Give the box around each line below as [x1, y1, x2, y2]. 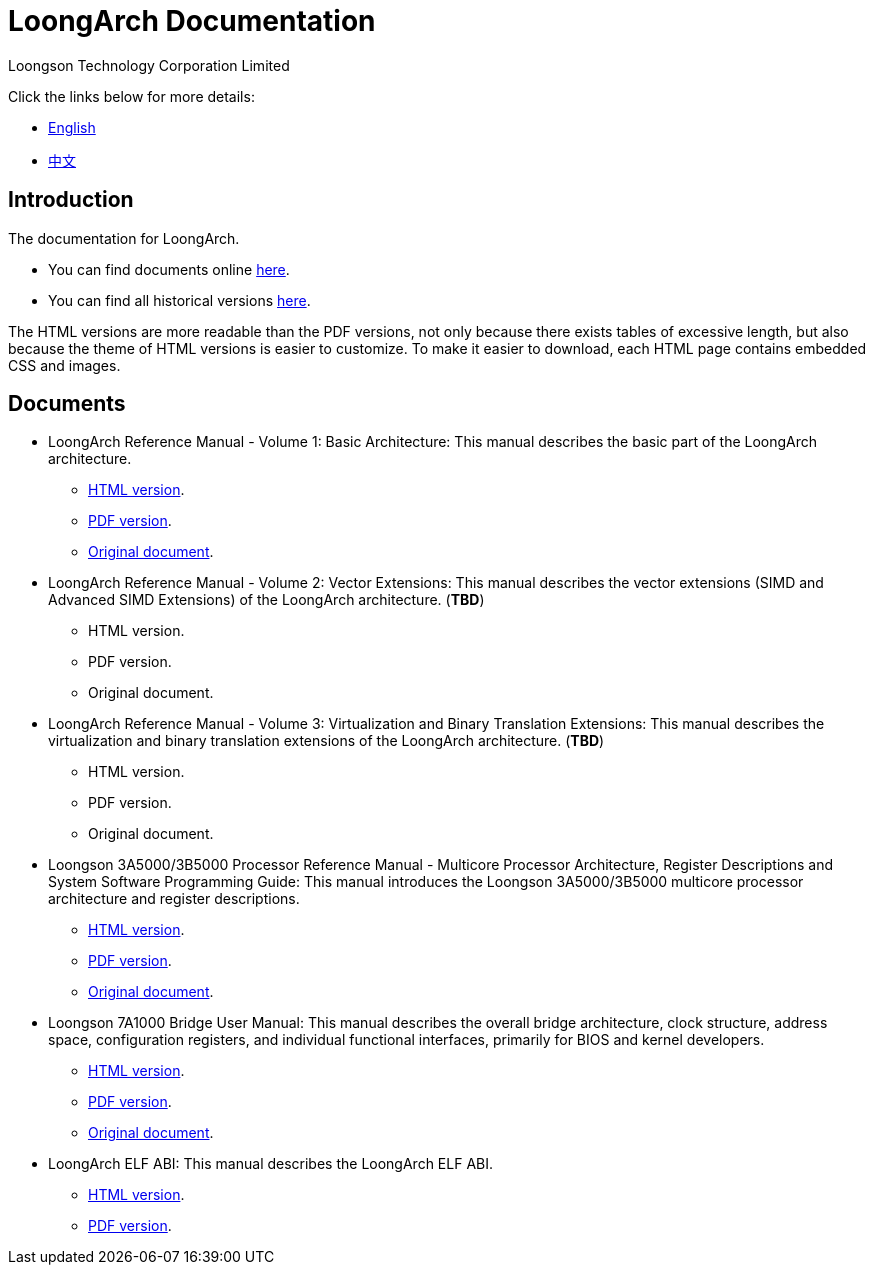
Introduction [8, 187, 134, 213]
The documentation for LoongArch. [8, 229, 240, 247]
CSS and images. [8, 356, 121, 374]
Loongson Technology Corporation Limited [8, 56, 290, 74]
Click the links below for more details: [8, 87, 255, 105]
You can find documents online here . [48, 260, 290, 278]
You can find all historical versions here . [48, 291, 311, 309]
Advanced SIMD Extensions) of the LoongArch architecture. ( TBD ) [48, 591, 485, 609]
